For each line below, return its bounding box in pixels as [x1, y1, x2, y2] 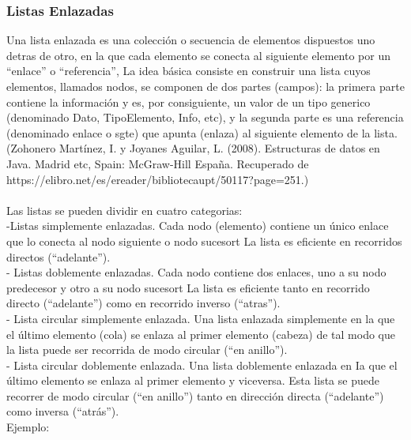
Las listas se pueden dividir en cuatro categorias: [6, 201, 243, 218]
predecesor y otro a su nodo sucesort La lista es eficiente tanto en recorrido [6, 279, 370, 295]
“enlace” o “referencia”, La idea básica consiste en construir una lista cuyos [6, 62, 371, 79]
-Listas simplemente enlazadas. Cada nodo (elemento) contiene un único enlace [6, 217, 389, 234]
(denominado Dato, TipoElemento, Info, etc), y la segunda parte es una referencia [6, 109, 404, 126]
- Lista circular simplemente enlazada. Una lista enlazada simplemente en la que [6, 310, 395, 326]
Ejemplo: [6, 419, 50, 435]
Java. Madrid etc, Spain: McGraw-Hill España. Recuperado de [6, 155, 309, 171]
